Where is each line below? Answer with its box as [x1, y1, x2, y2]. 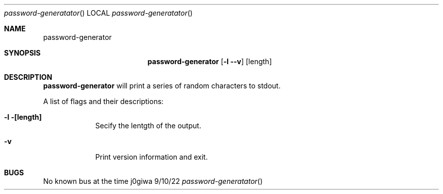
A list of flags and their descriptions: [43, 97, 164, 106]
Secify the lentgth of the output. [95, 121, 201, 130]
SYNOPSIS [4, 48, 41, 57]
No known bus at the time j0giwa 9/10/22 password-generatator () [43, 177, 263, 185]
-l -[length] [4, 113, 42, 121]
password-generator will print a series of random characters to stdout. [43, 81, 281, 90]
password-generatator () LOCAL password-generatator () [4, 9, 193, 17]
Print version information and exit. [95, 153, 208, 161]
